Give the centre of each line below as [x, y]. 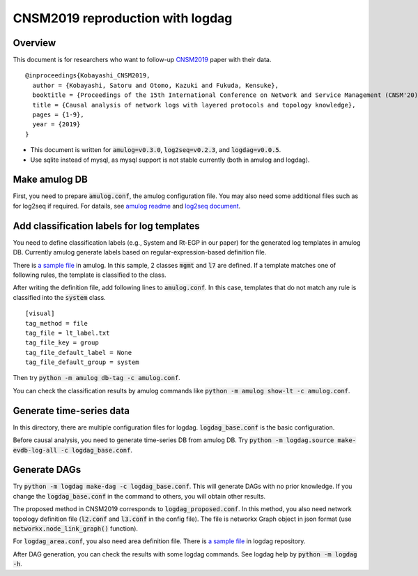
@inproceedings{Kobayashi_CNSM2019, [88, 76]
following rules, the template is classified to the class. [90, 275]
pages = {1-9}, [58, 115]
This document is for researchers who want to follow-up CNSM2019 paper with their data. [142, 60]
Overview [34, 43]
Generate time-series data [71, 410]
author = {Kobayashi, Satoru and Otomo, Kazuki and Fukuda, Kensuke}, [155, 85]
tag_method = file [57, 323]
